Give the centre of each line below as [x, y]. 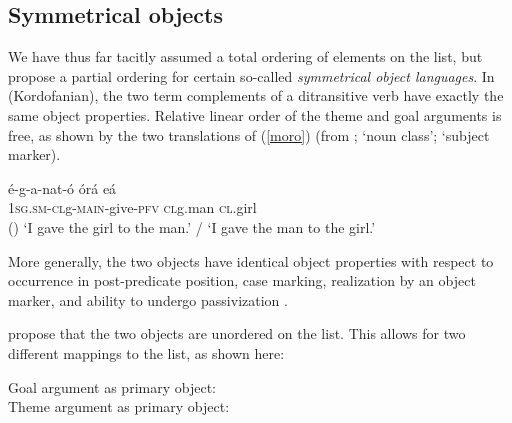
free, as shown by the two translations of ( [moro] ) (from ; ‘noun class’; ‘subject [249, 134]
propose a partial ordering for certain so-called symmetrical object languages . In [251, 75]
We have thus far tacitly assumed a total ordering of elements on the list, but [245, 56]
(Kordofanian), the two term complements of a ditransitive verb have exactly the [256, 95]
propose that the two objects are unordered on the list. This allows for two [237, 333]
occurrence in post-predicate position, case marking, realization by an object [242, 280]
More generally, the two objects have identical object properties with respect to [251, 260]
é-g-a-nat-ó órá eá [62, 187]
